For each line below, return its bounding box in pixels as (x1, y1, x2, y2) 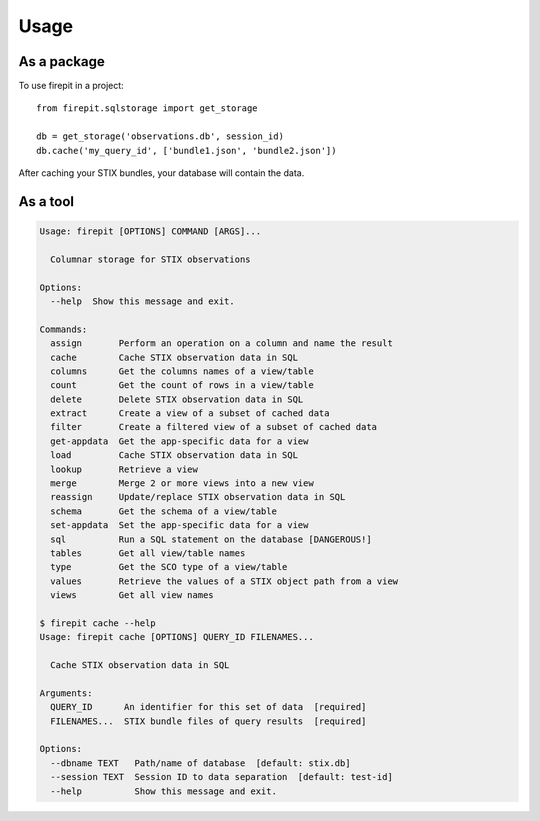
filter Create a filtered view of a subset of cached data (50, 421, 378, 433)
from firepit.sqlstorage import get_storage (36, 103, 259, 114)
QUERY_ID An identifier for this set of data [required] (50, 701, 367, 713)
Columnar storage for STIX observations (50, 253, 251, 265)
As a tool (18, 193, 75, 210)
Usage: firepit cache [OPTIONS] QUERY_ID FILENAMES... (39, 631, 314, 643)
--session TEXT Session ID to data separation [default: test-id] (50, 771, 394, 783)
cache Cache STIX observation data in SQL (50, 351, 299, 363)
